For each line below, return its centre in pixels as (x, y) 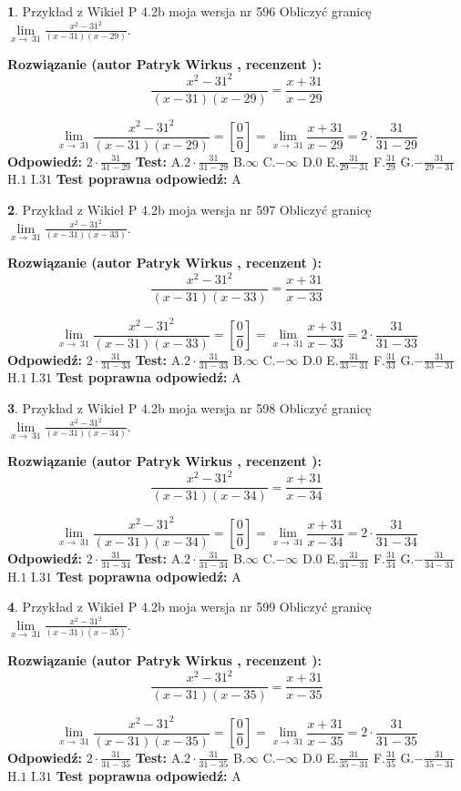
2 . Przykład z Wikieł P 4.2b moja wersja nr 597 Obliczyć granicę (190, 210)
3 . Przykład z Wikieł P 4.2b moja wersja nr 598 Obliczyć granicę (190, 408)
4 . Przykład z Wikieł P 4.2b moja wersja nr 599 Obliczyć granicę (190, 607)
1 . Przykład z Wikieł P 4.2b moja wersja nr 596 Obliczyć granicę (190, 11)
